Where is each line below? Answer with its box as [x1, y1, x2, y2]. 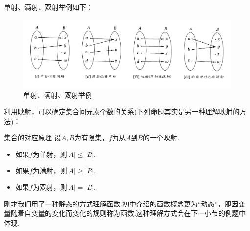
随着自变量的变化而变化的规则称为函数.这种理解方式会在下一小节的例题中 [10, 208, 246, 218]
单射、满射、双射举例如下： [4, 2, 93, 12]
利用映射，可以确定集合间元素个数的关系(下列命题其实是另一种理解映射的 [4, 106, 240, 116]
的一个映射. [143, 132, 179, 143]
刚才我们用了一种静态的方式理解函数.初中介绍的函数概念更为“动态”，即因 [4, 198, 239, 208]
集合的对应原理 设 [4, 132, 61, 143]
